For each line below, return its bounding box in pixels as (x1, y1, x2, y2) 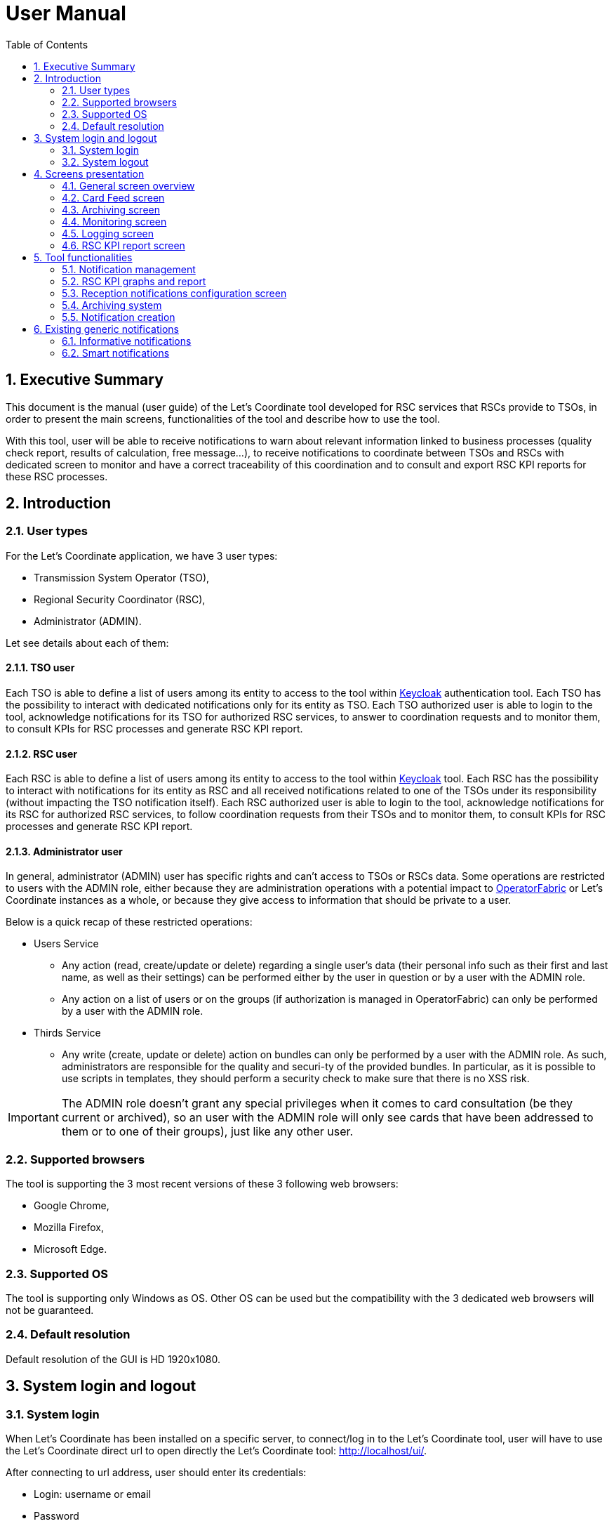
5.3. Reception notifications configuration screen (62, 287, 287, 299)
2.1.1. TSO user (6, 662, 75, 674)
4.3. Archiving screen (62, 203, 160, 216)
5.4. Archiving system (62, 298, 162, 311)
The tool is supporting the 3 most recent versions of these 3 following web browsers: (6, 1178, 399, 1190)
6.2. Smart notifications (62, 346, 170, 359)
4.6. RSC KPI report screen (62, 239, 185, 251)
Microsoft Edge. (34, 1243, 107, 1256)
